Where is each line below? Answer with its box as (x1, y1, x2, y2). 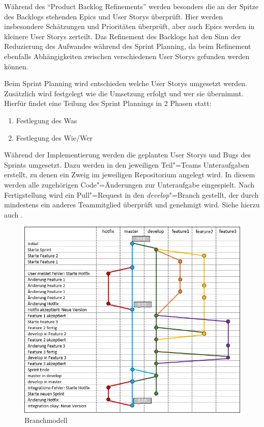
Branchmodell (24, 414, 68, 425)
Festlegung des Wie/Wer (16, 132, 93, 143)
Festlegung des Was (16, 115, 77, 125)
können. (4, 61, 28, 71)
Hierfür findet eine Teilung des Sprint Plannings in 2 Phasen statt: (4, 98, 212, 109)
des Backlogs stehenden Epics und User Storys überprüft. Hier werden (4, 11, 223, 21)
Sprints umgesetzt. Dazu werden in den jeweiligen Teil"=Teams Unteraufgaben (4, 159, 250, 170)
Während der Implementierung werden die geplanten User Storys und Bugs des (4, 149, 251, 160)
